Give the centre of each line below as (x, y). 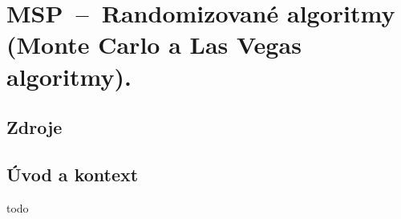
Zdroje (34, 127)
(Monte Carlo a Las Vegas (154, 45)
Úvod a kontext (73, 174)
